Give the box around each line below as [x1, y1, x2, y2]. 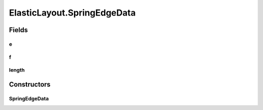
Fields [9, 26, 28, 34]
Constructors [9, 80, 51, 89]
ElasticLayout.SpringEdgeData [9, 7, 136, 18]
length [9, 67, 25, 73]
